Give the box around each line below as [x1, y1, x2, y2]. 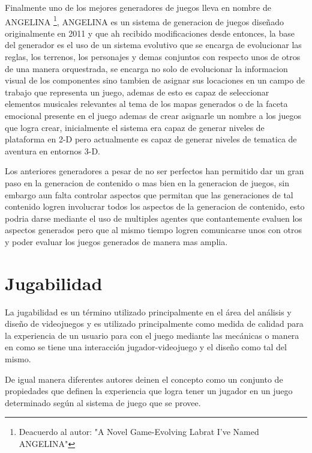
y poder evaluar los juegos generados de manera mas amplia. [5, 235, 228, 248]
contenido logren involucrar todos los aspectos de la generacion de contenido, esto [5, 200, 305, 213]
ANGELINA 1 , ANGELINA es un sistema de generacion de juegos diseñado [5, 13, 284, 28]
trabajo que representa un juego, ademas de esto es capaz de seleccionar [5, 85, 269, 98]
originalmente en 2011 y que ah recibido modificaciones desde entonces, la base [5, 26, 295, 39]
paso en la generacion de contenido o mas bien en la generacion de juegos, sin [5, 176, 290, 189]
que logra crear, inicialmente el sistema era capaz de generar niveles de [5, 121, 265, 133]
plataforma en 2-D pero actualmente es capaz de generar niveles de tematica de [5, 133, 297, 145]
